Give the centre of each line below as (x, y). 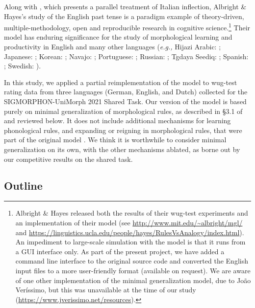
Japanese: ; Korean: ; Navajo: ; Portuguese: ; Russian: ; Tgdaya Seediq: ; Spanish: (126, 56)
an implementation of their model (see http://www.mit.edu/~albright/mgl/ (129, 222)
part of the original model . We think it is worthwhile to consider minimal (115, 140)
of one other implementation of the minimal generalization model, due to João (133, 280)
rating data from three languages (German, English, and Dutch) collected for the (126, 92)
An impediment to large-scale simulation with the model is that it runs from (130, 242)
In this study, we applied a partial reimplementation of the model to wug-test (121, 82)
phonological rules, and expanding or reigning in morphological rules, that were (123, 130)
